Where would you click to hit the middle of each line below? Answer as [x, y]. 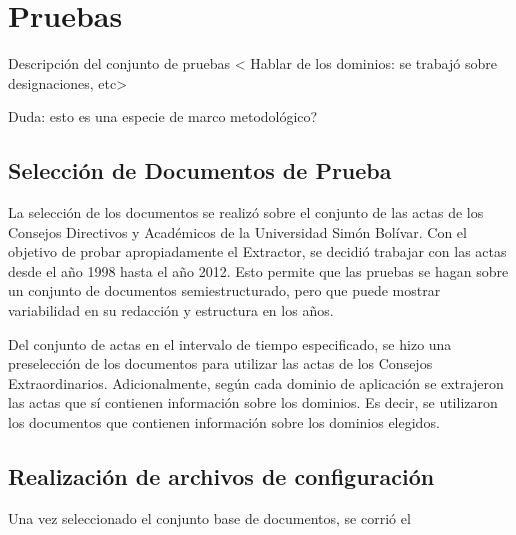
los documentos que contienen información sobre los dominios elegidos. [224, 422]
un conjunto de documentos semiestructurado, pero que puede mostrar [224, 290]
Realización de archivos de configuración [221, 476]
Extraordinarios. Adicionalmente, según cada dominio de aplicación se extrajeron [256, 382]
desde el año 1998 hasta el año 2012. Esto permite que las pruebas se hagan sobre [258, 270]
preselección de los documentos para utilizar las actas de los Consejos [220, 363]
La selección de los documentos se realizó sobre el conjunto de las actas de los [246, 212]
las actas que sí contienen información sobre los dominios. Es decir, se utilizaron [253, 402]
